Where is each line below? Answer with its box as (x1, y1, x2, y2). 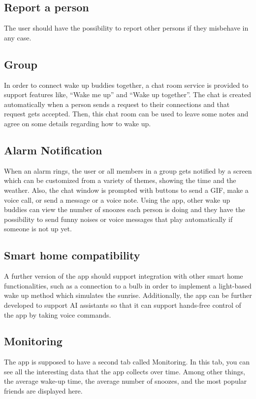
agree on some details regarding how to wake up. (4, 118, 151, 128)
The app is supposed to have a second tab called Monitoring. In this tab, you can (4, 357, 250, 367)
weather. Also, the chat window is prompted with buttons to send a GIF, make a (4, 184, 249, 195)
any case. (4, 32, 32, 42)
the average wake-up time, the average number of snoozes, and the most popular (4, 376, 247, 386)
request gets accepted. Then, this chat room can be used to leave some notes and (4, 109, 249, 119)
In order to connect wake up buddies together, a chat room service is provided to (4, 79, 249, 90)
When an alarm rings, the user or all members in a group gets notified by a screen (4, 165, 252, 176)
